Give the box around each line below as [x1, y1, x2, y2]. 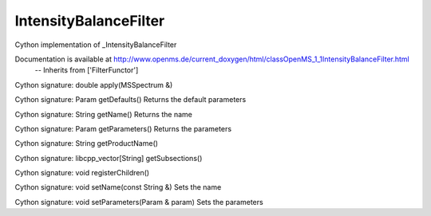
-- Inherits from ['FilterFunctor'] [34, 65, 139, 75]
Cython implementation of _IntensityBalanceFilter [14, 40, 177, 49]
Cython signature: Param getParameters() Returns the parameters [14, 124, 231, 133]
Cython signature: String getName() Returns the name [14, 109, 193, 119]
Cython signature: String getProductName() [14, 139, 159, 148]
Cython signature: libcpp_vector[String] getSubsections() [14, 153, 203, 163]
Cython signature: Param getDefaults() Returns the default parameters [14, 95, 247, 104]
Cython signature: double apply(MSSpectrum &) [14, 80, 173, 89]
